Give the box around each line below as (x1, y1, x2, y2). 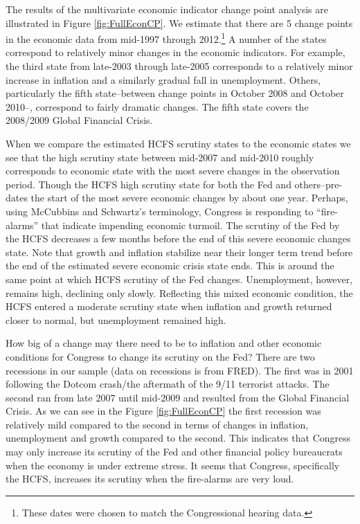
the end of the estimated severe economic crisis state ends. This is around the (6, 258, 334, 273)
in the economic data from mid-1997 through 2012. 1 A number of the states (6, 30, 327, 46)
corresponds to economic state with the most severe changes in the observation (6, 163, 340, 178)
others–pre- (294, 177, 343, 191)
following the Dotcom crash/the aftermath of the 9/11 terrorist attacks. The (6, 377, 330, 391)
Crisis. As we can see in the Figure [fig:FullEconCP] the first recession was (6, 404, 321, 418)
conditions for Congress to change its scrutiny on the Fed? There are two (6, 349, 315, 363)
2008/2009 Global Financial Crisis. (6, 113, 153, 127)
